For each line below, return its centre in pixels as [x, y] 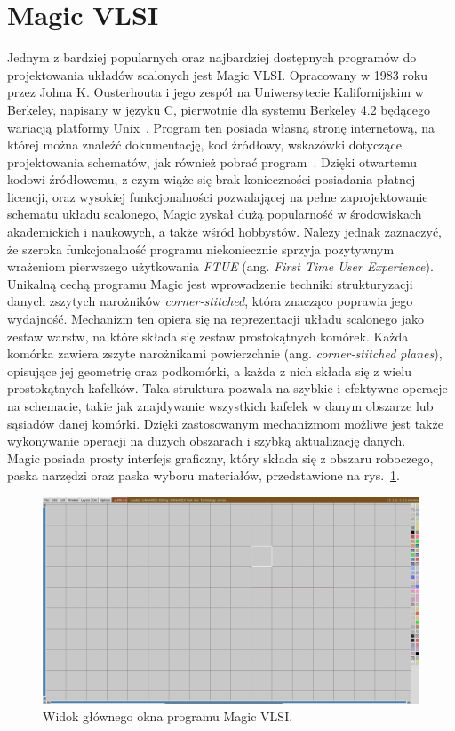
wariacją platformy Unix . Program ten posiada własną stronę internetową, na [221, 127]
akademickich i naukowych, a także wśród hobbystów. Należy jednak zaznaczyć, [224, 232]
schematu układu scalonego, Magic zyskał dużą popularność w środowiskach [215, 214]
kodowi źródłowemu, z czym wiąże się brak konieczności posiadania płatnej [212, 179]
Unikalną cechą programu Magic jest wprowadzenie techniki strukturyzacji [210, 283]
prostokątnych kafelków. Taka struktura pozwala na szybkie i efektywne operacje [227, 388]
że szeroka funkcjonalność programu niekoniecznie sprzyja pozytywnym [201, 249]
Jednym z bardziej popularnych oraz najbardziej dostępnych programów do [212, 57]
